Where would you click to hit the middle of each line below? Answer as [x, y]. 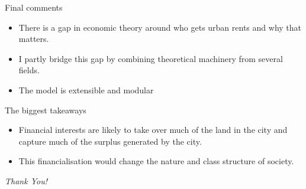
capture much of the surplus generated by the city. [110, 141]
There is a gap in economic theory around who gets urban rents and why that [160, 27]
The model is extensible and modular [86, 89]
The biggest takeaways [46, 110]
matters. [34, 39]
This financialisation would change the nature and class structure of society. [156, 161]
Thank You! [26, 180]
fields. [29, 70]
